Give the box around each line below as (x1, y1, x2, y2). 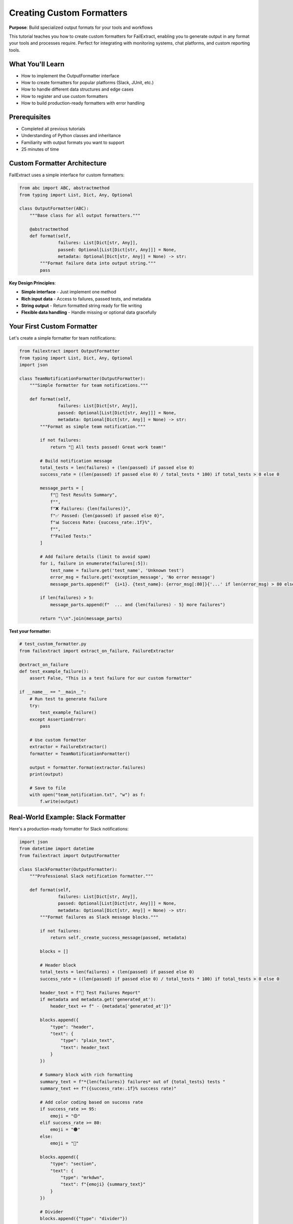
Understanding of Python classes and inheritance (21, 133, 121, 139)
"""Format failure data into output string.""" (40, 260, 156, 266)
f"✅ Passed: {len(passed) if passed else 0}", (50, 513, 165, 518)
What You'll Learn (9, 60, 64, 68)
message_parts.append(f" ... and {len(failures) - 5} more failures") (50, 602, 226, 607)
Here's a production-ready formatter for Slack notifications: (9, 825, 129, 832)
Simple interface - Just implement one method (21, 289, 117, 295)
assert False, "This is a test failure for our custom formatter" (29, 676, 192, 681)
